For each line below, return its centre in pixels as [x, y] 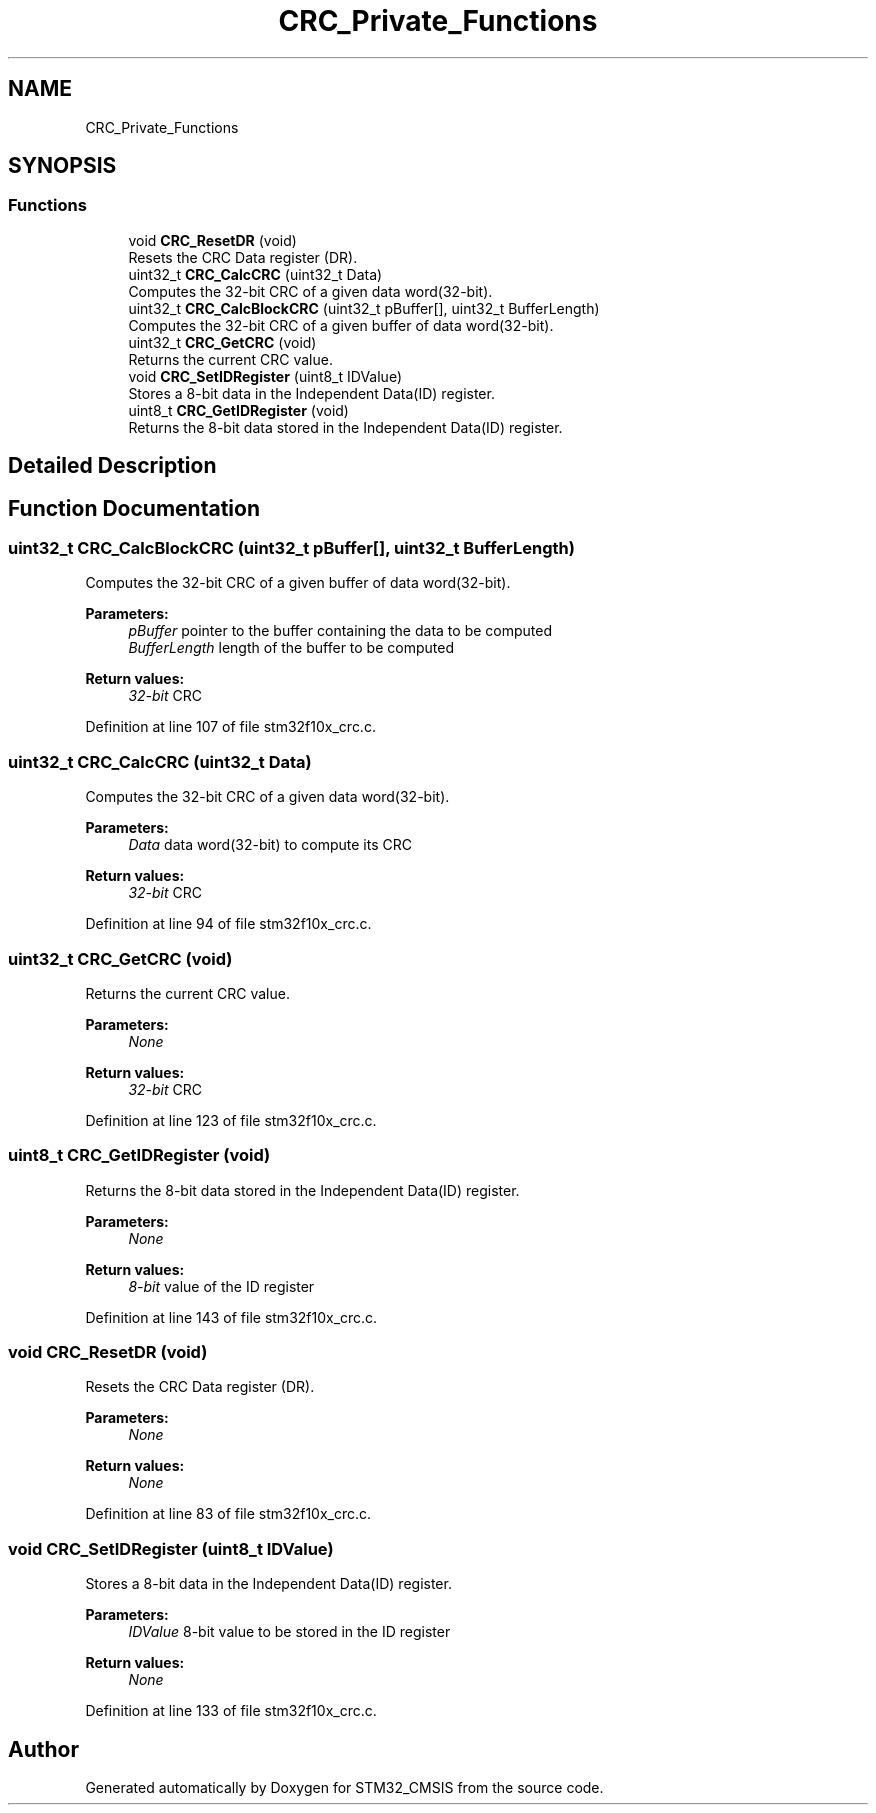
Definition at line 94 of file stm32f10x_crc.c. [228, 924]
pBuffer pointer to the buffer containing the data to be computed [340, 631]
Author [43, 1749]
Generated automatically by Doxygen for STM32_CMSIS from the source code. [344, 1788]
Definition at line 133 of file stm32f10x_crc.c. [231, 1711]
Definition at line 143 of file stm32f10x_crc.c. [231, 1317]
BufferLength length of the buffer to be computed [291, 648]
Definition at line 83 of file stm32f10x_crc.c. [228, 1514]
